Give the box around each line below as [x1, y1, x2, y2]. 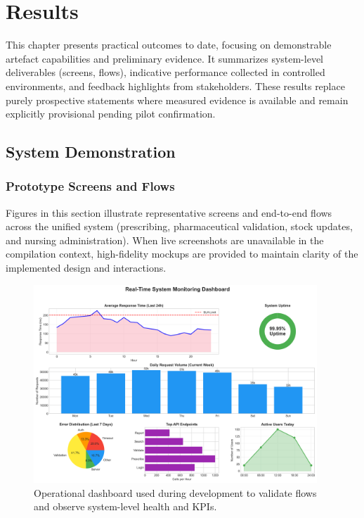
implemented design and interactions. [6, 260, 167, 275]
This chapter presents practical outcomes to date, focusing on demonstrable [6, 37, 332, 52]
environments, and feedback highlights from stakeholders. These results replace [6, 78, 345, 93]
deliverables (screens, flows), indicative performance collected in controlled [6, 65, 325, 80]
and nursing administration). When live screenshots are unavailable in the [6, 232, 324, 247]
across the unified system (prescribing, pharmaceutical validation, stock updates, [6, 219, 353, 234]
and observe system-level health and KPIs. [34, 499, 217, 514]
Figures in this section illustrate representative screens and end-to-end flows [6, 205, 332, 220]
